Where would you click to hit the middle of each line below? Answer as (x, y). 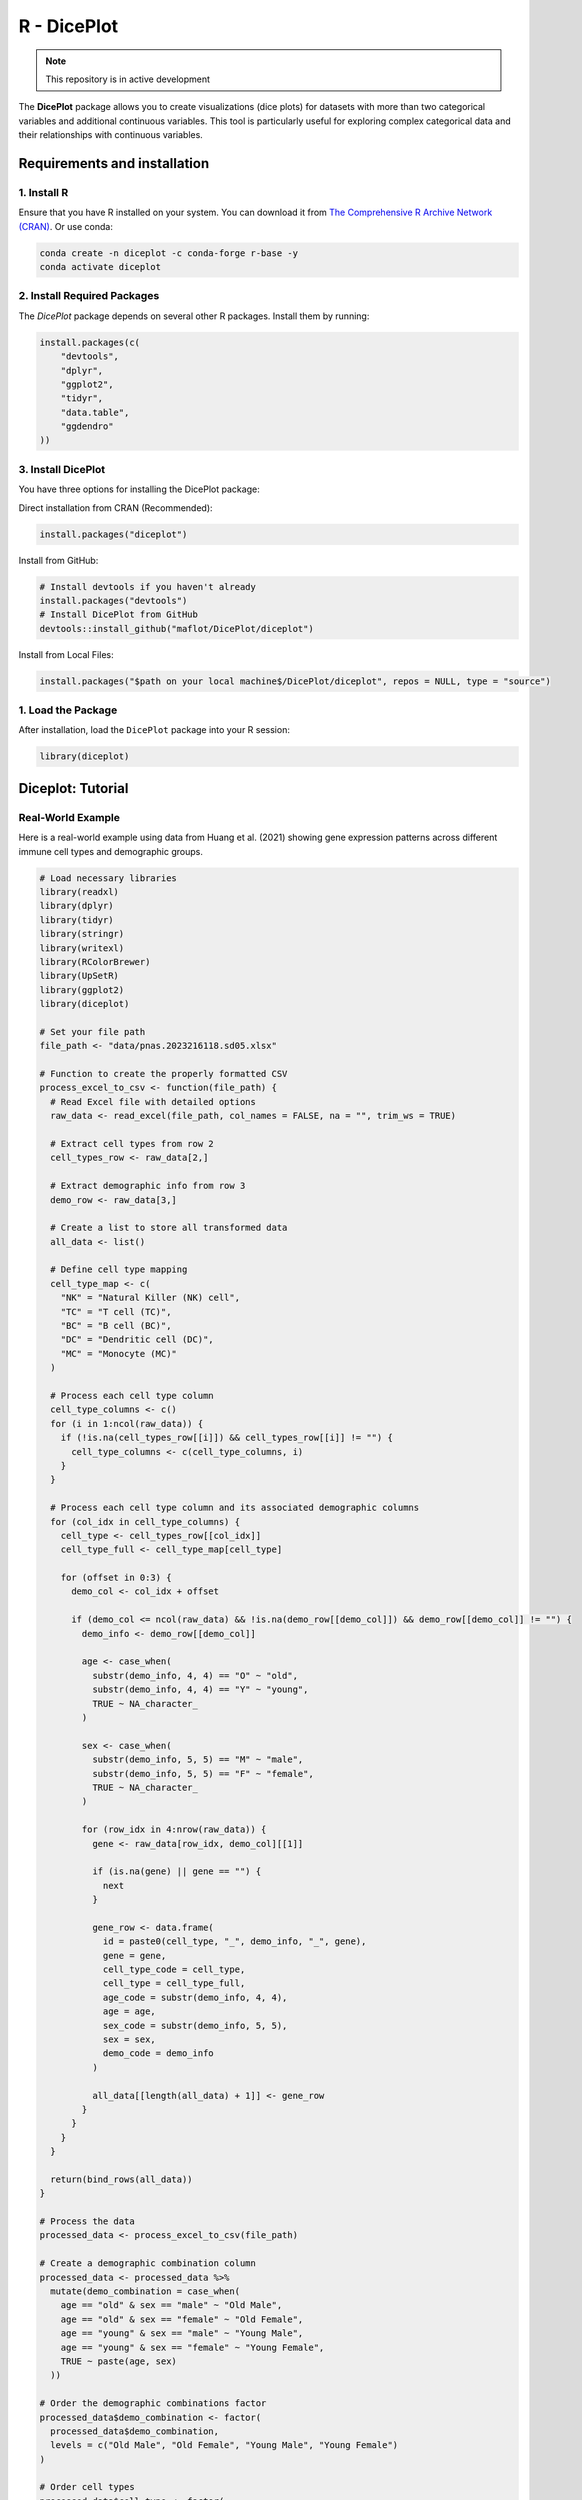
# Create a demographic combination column (148, 2263)
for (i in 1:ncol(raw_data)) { (127, 1423)
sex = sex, (129, 2039)
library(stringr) (82, 934)
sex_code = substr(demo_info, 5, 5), (195, 2025)
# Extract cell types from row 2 (132, 1143)
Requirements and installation (114, 163)
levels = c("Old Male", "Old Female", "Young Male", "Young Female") (224, 2445)
